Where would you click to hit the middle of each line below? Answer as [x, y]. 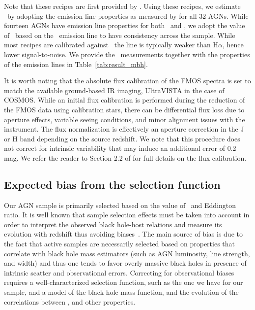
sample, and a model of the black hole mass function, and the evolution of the [121, 292]
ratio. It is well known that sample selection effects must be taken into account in [127, 215]
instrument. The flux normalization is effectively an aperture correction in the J [124, 129]
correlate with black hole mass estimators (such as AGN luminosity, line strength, [127, 253]
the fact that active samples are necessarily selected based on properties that [120, 244]
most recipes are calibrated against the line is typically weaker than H [111, 45]
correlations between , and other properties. [70, 301]
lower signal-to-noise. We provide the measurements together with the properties [127, 54]
